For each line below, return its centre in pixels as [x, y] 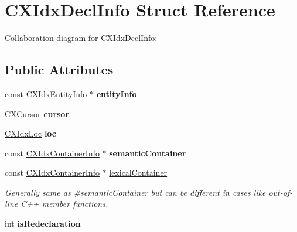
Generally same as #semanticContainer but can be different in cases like [135, 192]
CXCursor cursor [37, 113]
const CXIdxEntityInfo [46, 93]
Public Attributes [59, 69]
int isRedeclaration [43, 224]
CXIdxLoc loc [30, 133]
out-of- [281, 192]
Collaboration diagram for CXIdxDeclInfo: [81, 38]
